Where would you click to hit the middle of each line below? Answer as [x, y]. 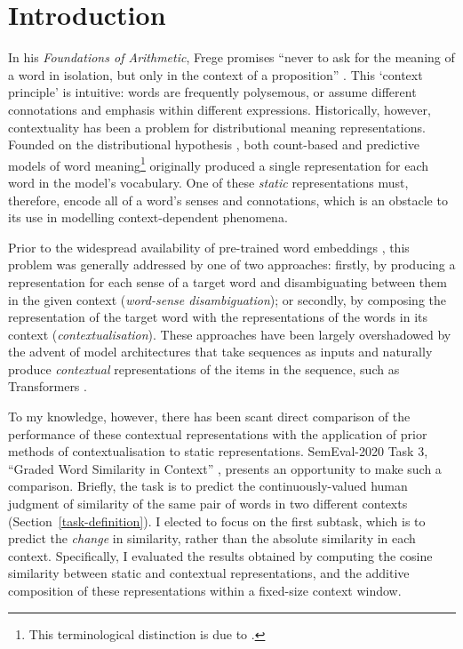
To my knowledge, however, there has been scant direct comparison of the [209, 417]
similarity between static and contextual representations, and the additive [209, 573]
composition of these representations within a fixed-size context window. [205, 590]
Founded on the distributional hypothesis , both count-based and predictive [214, 144]
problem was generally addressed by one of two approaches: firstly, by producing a [232, 264]
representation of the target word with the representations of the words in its [218, 317]
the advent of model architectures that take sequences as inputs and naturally [220, 352]
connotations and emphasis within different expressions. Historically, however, [220, 109]
